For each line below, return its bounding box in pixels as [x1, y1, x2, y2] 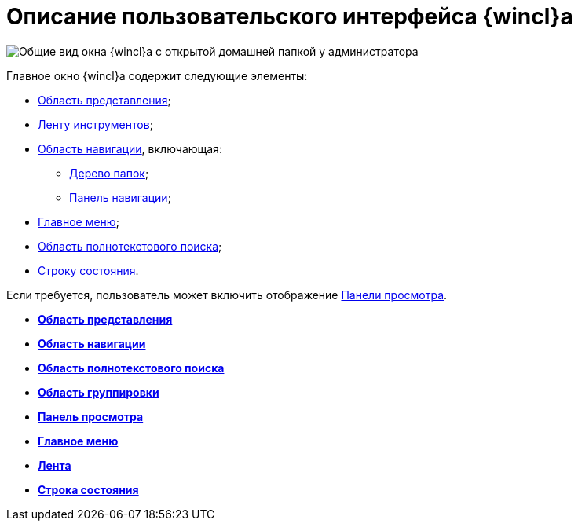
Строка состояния [38, 482, 139, 496]
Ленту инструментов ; [38, 117, 153, 131]
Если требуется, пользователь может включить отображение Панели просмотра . [6, 287, 448, 302]
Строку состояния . [38, 263, 139, 277]
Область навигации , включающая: [38, 141, 222, 156]
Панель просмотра [38, 409, 144, 423]
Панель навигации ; [69, 190, 171, 204]
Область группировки [38, 385, 159, 399]
